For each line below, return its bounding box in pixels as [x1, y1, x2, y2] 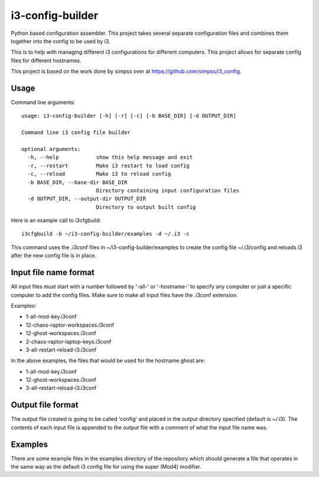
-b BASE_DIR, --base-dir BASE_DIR [27, 179, 128, 186]
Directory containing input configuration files [96, 187, 240, 194]
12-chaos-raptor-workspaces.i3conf [25, 321, 115, 328]
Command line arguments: [11, 99, 76, 106]
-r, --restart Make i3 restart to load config [27, 162, 190, 169]
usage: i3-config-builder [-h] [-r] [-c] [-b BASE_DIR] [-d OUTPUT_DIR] [21, 112, 236, 120]
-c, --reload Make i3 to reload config [27, 170, 171, 178]
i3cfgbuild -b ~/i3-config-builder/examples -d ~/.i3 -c [21, 231, 190, 237]
